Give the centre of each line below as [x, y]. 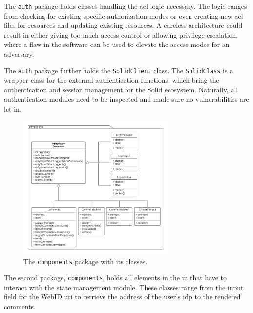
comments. [20, 306]
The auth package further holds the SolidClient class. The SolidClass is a [119, 70]
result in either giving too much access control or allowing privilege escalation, [121, 34]
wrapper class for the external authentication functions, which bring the [112, 80]
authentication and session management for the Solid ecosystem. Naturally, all [121, 89]
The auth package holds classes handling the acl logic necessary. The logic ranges [126, 6]
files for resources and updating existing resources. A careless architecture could [123, 25]
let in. [13, 109]
